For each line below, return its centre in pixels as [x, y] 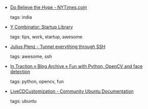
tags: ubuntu [23, 101]
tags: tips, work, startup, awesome [46, 37]
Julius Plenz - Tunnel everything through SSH [58, 47]
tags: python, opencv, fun [37, 81]
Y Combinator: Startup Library [42, 27]
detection [20, 71]
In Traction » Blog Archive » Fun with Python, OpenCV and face [76, 66]
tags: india [21, 17]
